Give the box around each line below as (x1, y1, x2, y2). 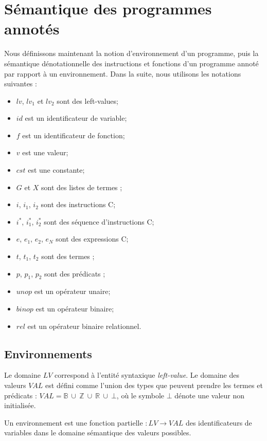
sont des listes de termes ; (41, 181, 122, 192)
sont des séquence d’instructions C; (44, 216, 154, 227)
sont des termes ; (41, 251, 95, 262)
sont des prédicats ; (44, 268, 105, 279)
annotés (4, 18, 60, 39)
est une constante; (28, 164, 85, 175)
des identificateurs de (185, 417, 252, 428)
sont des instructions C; (41, 199, 116, 210)
